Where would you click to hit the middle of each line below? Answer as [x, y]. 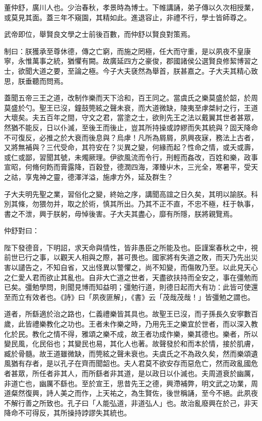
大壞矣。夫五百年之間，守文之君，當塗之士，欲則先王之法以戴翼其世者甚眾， [131, 117]
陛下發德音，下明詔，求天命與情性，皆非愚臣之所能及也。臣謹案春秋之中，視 [131, 247]
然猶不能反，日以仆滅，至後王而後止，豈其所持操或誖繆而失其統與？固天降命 [131, 127]
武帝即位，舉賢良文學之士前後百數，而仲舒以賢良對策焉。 [99, 34]
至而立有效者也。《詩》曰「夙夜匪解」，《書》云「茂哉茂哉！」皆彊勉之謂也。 [129, 297]
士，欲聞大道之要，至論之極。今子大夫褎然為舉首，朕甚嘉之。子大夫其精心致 [131, 70]
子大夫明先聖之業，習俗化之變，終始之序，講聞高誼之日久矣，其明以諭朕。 [127, 194]
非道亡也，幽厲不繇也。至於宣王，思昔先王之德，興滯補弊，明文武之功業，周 [131, 383]
